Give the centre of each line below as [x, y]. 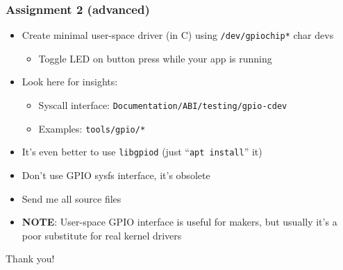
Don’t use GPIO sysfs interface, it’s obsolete [116, 175]
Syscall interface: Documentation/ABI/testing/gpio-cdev [163, 105]
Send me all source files [72, 198]
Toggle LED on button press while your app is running [155, 58]
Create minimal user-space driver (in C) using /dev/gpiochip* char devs [178, 35]
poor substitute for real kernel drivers [102, 235]
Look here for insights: [70, 82]
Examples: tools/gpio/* [92, 128]
